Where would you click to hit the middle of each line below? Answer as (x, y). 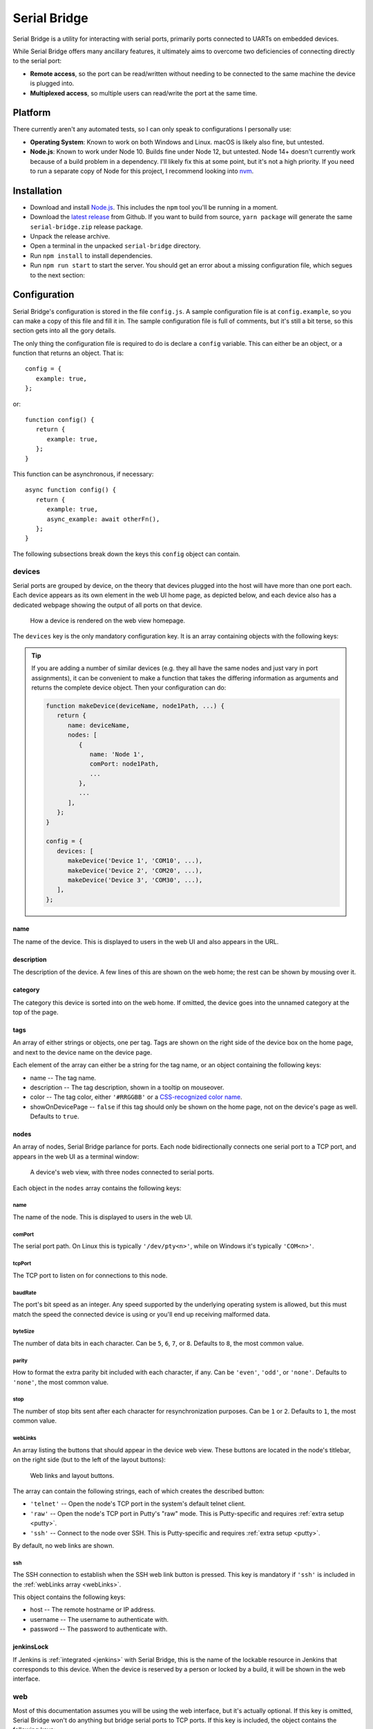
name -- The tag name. (63, 1078)
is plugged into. (52, 84)
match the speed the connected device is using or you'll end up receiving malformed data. (142, 1314)
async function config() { (71, 490)
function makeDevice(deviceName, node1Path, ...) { (135, 706)
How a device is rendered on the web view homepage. (108, 621)
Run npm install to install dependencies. (91, 255)
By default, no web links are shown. (64, 1545)
